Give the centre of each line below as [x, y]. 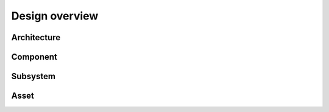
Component [34, 57]
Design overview [55, 16]
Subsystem [34, 76]
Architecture [36, 37]
